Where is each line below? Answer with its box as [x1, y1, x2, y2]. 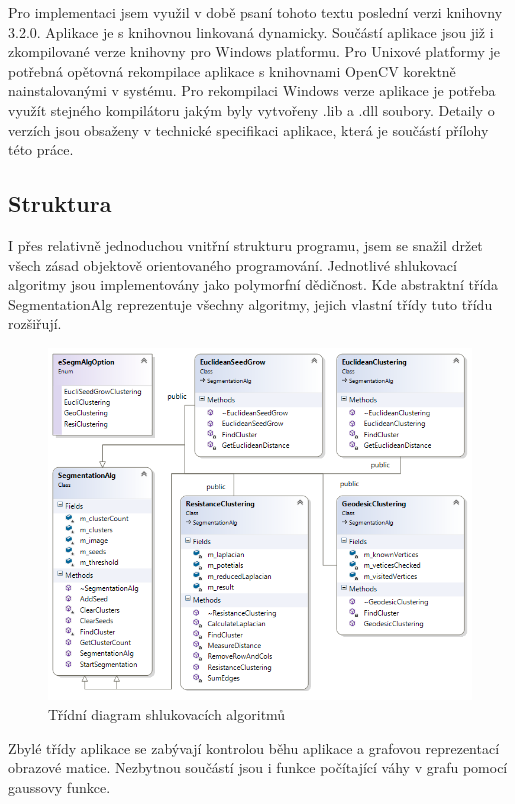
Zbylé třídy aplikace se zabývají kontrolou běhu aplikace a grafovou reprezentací [8, 737, 500, 758]
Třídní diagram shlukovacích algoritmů [48, 703, 286, 724]
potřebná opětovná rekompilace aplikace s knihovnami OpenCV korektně [8, 60, 456, 81]
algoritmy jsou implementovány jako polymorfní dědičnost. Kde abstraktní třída [8, 274, 499, 295]
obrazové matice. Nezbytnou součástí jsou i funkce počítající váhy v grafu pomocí [8, 757, 508, 778]
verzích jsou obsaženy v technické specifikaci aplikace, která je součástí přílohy [8, 119, 489, 140]
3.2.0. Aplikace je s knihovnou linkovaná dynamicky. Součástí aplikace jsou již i [8, 21, 494, 42]
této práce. [8, 139, 74, 160]
